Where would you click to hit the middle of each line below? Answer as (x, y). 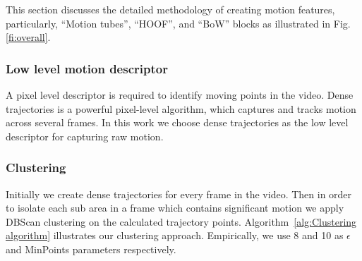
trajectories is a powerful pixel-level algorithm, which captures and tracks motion (181, 108)
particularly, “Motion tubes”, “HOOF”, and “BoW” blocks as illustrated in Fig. (178, 23)
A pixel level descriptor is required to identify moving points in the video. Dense (180, 95)
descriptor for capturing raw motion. (85, 136)
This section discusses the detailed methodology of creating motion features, (170, 9)
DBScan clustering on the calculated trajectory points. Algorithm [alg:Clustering (181, 221)
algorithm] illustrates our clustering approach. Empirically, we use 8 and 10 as (175, 235)
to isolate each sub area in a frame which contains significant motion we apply (175, 208)
